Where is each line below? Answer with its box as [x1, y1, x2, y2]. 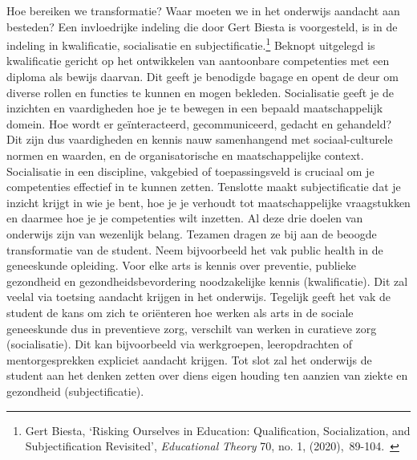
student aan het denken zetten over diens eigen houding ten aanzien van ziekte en [6, 367, 408, 384]
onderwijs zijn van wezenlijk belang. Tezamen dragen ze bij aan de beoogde [6, 225, 377, 242]
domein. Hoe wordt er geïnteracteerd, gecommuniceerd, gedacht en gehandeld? [6, 115, 392, 132]
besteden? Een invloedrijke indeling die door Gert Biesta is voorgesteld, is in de [6, 18, 398, 35]
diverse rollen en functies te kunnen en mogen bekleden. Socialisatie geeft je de [6, 83, 394, 100]
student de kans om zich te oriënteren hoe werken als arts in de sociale [6, 303, 354, 320]
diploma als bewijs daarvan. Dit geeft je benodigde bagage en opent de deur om [6, 68, 399, 85]
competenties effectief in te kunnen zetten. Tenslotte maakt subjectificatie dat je [6, 178, 401, 195]
